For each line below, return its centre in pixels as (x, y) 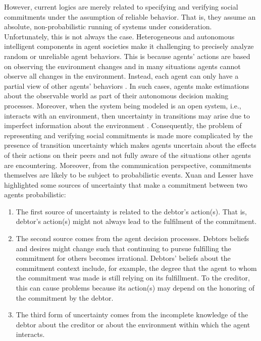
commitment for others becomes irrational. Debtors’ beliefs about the (123, 258)
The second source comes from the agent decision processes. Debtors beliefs (133, 238)
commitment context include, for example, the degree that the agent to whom (136, 268)
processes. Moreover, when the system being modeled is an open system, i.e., (123, 105)
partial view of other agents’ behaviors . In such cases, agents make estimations (127, 86)
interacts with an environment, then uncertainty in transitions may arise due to (127, 115)
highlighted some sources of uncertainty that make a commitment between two (126, 184)
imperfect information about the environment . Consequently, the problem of (123, 125)
